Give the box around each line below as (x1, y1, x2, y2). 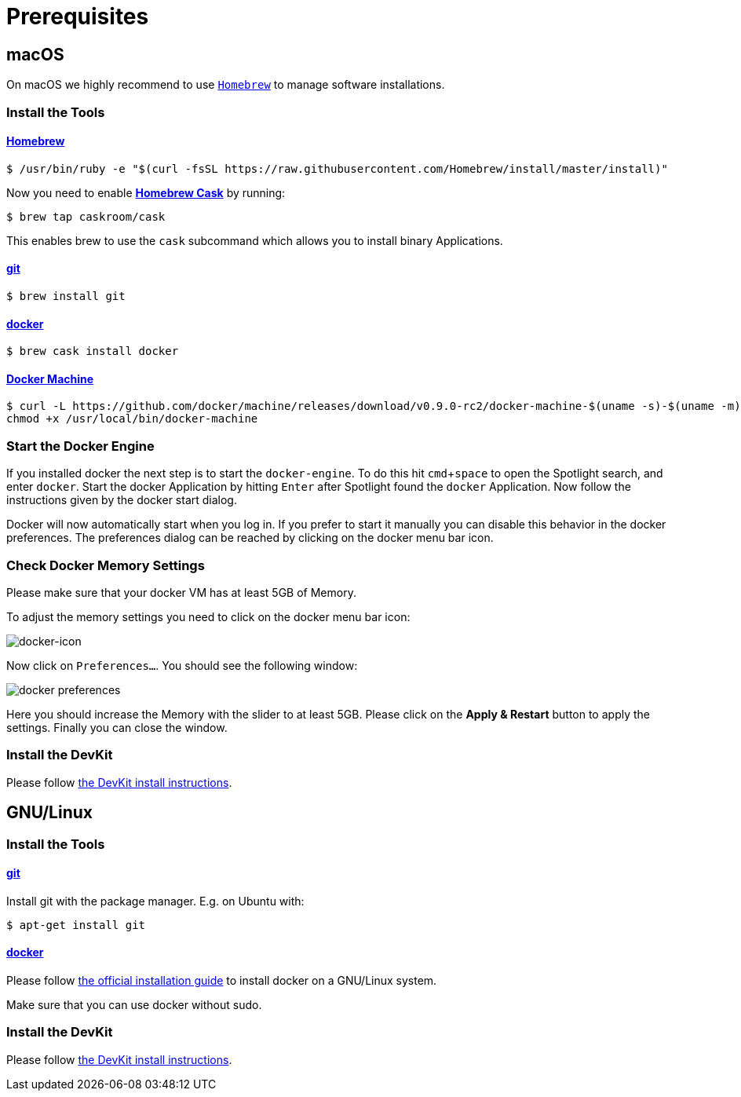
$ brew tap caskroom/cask (6, 210, 166, 223)
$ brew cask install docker (6, 345, 179, 358)
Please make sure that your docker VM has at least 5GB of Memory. (6, 585, 356, 599)
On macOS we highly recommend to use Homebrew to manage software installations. (6, 78, 445, 92)
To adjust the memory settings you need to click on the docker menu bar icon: (6, 609, 411, 623)
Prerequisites (6, 3, 149, 30)
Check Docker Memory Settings (6, 557, 205, 573)
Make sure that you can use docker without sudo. (6, 997, 262, 1011)
